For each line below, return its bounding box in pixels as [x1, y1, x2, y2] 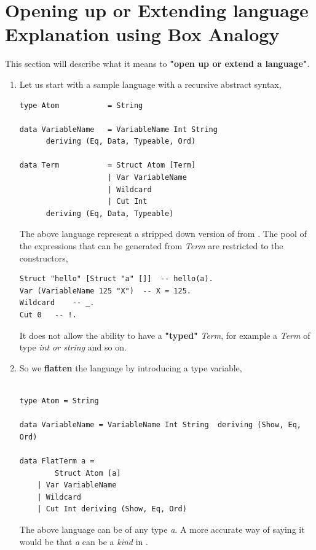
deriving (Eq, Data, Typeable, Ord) [45, 137, 196, 146]
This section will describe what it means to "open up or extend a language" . [5, 57, 310, 70]
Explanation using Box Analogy [5, 21, 280, 47]
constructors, [19, 251, 68, 264]
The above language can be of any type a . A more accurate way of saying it [19, 522, 305, 535]
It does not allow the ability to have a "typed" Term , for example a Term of [19, 328, 310, 341]
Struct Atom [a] [55, 468, 121, 478]
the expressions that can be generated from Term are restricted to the [19, 239, 283, 252]
